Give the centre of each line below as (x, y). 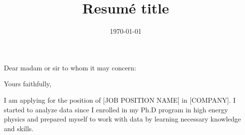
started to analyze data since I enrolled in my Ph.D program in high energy (116, 109)
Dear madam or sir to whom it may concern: (70, 67)
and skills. (19, 128)
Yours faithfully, (28, 84)
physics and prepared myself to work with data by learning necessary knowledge (122, 119)
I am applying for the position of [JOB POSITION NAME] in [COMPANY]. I (120, 100)
